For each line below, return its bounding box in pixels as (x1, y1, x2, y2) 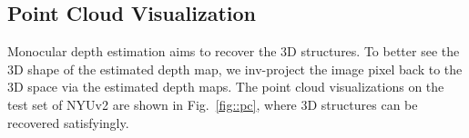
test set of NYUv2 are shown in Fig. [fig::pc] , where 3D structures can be (7, 94, 418, 113)
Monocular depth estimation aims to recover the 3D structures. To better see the (7, 42, 460, 61)
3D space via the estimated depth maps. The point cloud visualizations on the (7, 77, 444, 96)
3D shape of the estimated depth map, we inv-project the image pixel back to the (7, 59, 463, 78)
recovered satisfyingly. (7, 113, 129, 132)
